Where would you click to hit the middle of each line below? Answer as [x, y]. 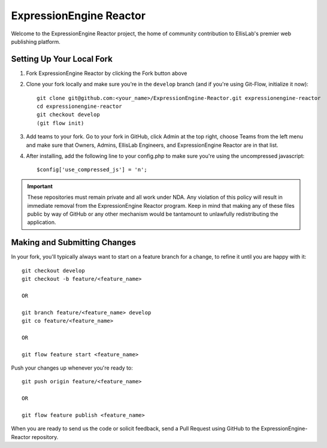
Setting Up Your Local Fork [62, 59]
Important [40, 186]
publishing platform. [36, 41]
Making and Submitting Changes [73, 243]
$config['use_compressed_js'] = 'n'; [92, 170]
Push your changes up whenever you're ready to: [72, 368]
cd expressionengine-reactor [79, 107]
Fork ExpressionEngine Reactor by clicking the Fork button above [107, 73]
